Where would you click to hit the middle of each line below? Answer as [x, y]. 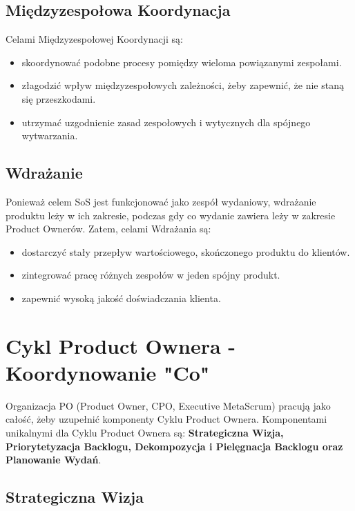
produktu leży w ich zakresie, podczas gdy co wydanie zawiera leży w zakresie [171, 215]
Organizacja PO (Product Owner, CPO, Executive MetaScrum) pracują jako [168, 405]
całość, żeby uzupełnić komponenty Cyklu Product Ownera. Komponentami [166, 419]
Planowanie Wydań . [54, 460]
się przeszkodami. [59, 98]
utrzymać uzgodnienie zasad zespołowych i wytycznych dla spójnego [166, 122]
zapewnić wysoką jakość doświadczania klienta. [121, 298]
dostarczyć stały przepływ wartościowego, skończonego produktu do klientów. [186, 251]
